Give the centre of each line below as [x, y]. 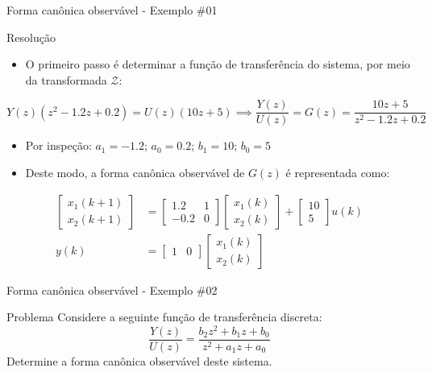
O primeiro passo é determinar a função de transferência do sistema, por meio [218, 64]
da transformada [66, 79]
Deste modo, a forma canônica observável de [135, 173]
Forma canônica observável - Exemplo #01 [112, 10]
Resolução [31, 37]
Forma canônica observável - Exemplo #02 [112, 289]
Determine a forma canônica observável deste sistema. [139, 361]
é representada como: [338, 173]
